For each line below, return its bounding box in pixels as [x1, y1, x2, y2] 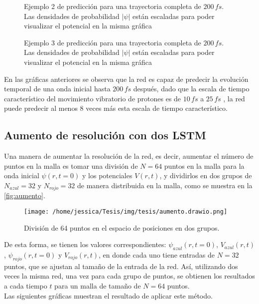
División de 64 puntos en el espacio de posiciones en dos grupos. [24, 222, 220, 233]
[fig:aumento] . [4, 190, 45, 201]
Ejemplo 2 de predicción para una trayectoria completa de [24, 1, 201, 11]
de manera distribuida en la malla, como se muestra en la [77, 180, 253, 190]
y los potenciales [82, 170, 132, 181]
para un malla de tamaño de [54, 281, 141, 291]
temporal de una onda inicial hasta [4, 83, 111, 94]
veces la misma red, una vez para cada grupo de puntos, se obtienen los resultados [4, 271, 255, 281]
